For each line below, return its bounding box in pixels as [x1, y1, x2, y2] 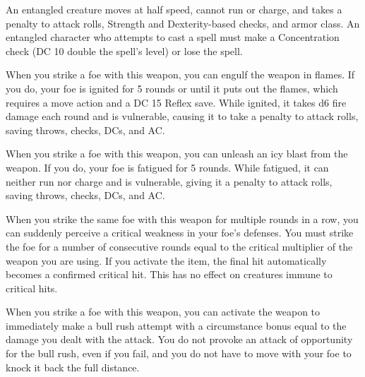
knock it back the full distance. [6, 359, 140, 374]
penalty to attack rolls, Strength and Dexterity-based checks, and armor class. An [6, 16, 360, 30]
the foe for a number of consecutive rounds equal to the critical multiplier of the [6, 239, 353, 253]
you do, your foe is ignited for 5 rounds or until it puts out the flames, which [6, 80, 338, 95]
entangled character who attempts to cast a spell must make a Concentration [6, 30, 340, 44]
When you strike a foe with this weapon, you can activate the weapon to [6, 304, 321, 319]
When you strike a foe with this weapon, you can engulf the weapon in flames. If [6, 67, 355, 82]
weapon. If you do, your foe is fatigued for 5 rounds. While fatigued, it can [6, 160, 329, 174]
